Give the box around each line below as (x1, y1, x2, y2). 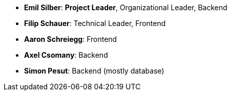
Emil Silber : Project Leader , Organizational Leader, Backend (24, 3, 227, 12)
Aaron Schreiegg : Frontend (24, 35, 117, 43)
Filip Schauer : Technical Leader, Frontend (24, 19, 166, 28)
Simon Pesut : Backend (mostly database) (24, 66, 164, 75)
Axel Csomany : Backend (24, 51, 108, 59)
